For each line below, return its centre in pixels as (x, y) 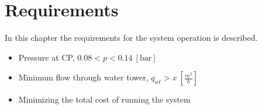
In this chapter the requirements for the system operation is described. (131, 38)
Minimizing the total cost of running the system (104, 99)
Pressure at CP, (46, 57)
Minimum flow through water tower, (83, 77)
